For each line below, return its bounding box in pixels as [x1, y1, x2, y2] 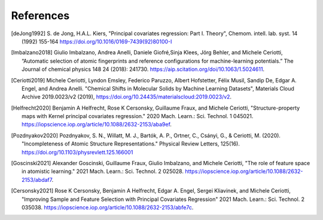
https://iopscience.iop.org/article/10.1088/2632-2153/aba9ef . [22, 121, 172, 128]
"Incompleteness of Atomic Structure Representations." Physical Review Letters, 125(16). [22, 140, 240, 147]
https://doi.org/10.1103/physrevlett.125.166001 [22, 148, 133, 156]
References [11, 9, 70, 22]
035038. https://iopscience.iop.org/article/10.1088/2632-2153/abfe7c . [22, 203, 194, 211]
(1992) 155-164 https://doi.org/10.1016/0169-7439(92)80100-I [22, 38, 172, 45]
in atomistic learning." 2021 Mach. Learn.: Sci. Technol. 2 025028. [22, 168, 184, 175]
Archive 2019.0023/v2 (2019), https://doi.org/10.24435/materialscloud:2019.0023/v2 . [22, 93, 232, 101]
